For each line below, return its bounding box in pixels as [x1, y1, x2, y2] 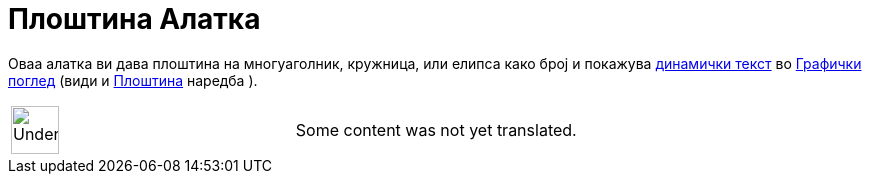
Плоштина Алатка [8, 2, 261, 36]
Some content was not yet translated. [295, 119, 577, 140]
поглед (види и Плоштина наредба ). [8, 71, 258, 89]
